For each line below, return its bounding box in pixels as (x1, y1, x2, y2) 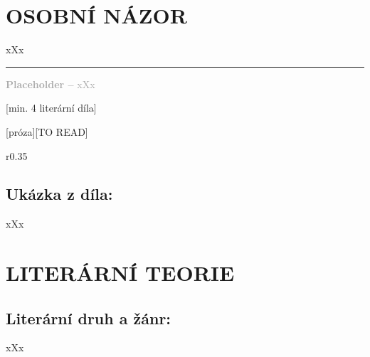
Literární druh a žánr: (6, 307, 171, 329)
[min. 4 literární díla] (6, 100, 97, 115)
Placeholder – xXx (6, 76, 95, 91)
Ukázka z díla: (6, 183, 113, 205)
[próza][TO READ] (6, 124, 88, 139)
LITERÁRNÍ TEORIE (6, 258, 235, 287)
